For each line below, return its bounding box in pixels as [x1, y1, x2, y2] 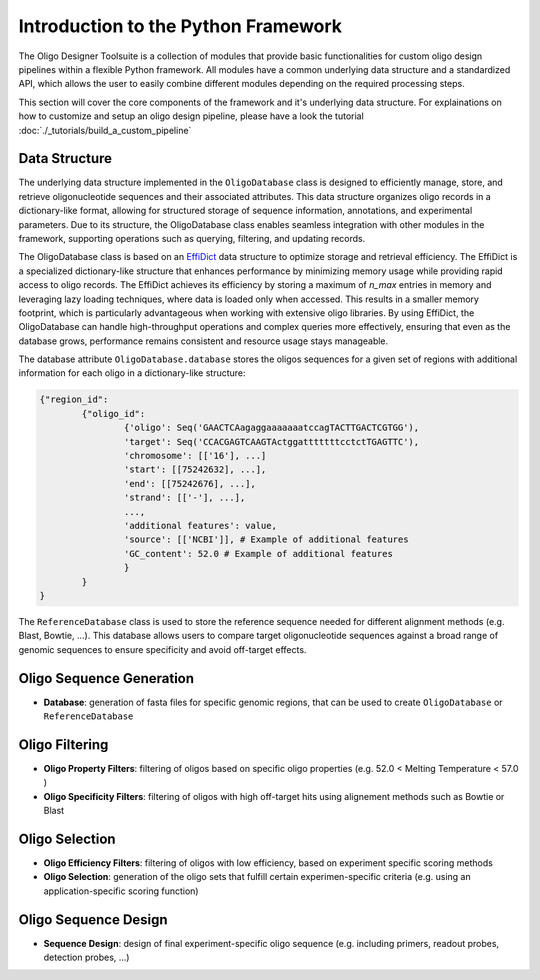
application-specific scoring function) [43, 885, 199, 897]
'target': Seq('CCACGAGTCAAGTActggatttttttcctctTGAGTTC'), [123, 436, 420, 447]
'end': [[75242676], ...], [123, 478, 257, 489]
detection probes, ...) [43, 951, 130, 964]
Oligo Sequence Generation [18, 670, 195, 687]
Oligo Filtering [18, 736, 109, 753]
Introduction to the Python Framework [18, 15, 343, 37]
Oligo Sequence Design [18, 911, 169, 928]
